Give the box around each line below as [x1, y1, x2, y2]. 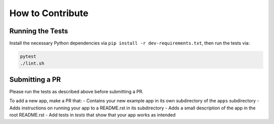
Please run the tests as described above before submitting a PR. [9, 88, 144, 94]
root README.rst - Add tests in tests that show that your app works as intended [9, 112, 176, 118]
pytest [20, 53, 37, 59]
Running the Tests [9, 27, 68, 35]
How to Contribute [9, 8, 89, 19]
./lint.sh [20, 60, 45, 67]
